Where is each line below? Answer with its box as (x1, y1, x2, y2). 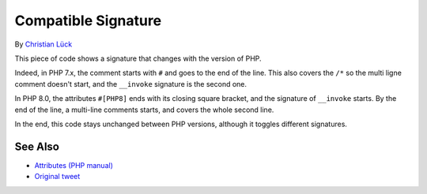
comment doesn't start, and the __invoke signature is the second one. (14, 79, 248, 88)
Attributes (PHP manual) (34, 160, 114, 170)
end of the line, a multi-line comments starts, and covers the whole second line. (14, 105, 274, 114)
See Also (14, 140, 59, 153)
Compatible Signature (14, 12, 162, 29)
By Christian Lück (14, 39, 73, 49)
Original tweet (34, 172, 81, 181)
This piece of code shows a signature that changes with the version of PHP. (14, 54, 262, 63)
